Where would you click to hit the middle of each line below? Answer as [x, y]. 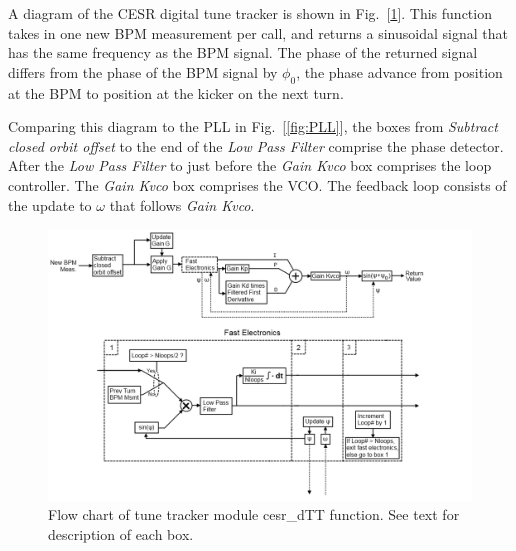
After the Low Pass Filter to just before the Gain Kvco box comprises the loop [250, 165]
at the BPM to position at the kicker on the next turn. [176, 92]
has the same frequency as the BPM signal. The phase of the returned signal [243, 52]
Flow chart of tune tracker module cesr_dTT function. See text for [254, 514]
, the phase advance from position [399, 71]
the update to [50, 204]
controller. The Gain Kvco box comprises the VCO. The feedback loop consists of [257, 184]
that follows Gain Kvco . [182, 204]
